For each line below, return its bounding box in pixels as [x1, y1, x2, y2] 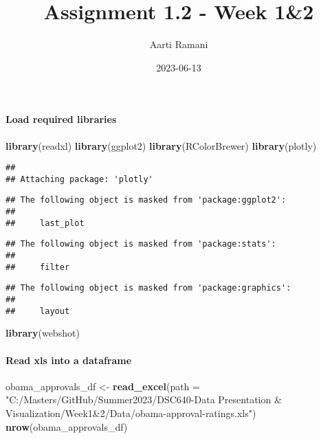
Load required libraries [5, 112, 117, 126]
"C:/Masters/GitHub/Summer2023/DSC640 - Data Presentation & [5, 392, 282, 407]
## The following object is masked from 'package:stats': [5, 239, 276, 249]
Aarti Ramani [149, 37, 208, 52]
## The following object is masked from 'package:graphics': [5, 283, 291, 293]
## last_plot [5, 218, 85, 228]
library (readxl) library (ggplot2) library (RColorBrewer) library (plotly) [5, 138, 317, 153]
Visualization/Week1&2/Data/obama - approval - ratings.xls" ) [5, 405, 256, 420]
